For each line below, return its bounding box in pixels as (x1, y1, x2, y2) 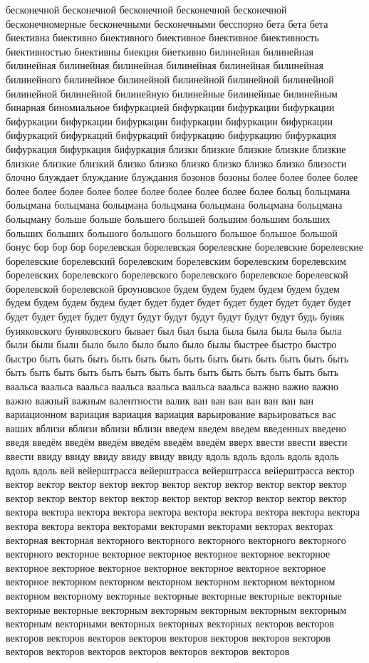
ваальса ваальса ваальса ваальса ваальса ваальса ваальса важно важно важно (6, 379, 338, 394)
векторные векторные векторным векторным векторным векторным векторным (6, 602, 347, 617)
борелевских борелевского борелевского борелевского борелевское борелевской (6, 267, 348, 282)
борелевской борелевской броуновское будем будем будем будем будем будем (6, 281, 340, 296)
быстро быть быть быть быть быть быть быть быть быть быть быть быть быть (6, 350, 349, 365)
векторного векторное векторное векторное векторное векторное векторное (6, 546, 331, 561)
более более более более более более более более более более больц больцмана (6, 183, 350, 198)
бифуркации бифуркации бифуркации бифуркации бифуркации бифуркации (6, 113, 333, 128)
